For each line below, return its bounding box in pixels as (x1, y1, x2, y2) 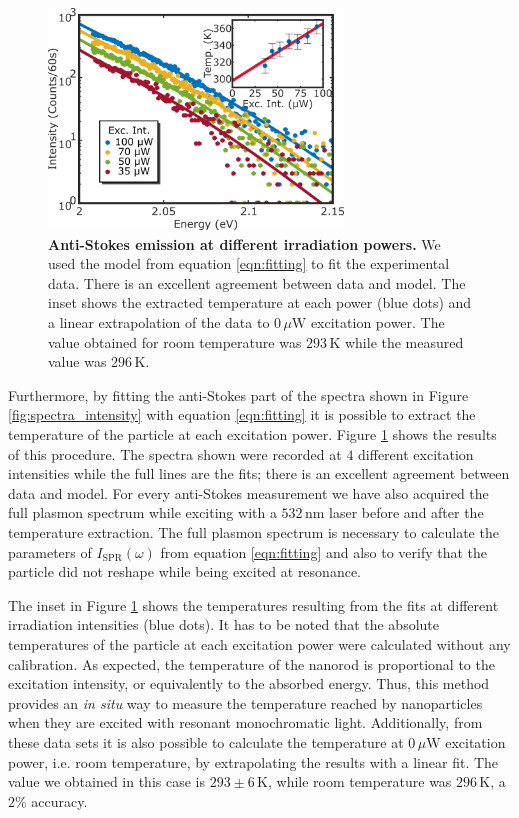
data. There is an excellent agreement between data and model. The (48, 272, 466, 293)
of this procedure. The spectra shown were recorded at (8, 443, 342, 464)
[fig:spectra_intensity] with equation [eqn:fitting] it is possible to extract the (8, 404, 476, 425)
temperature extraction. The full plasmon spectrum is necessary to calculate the (8, 521, 499, 542)
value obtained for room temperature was (48, 331, 302, 352)
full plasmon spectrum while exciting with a (8, 502, 277, 523)
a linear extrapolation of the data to (48, 312, 270, 333)
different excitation (358, 443, 474, 464)
